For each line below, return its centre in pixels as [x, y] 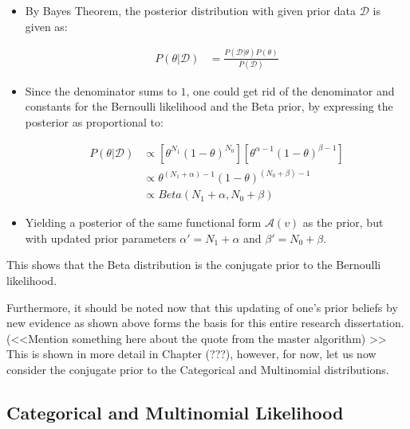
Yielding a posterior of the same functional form [143, 222]
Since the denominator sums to [101, 90]
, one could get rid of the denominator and [290, 90]
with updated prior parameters [101, 238]
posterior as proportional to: [94, 122]
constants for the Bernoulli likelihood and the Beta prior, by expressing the [209, 106]
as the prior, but [343, 222]
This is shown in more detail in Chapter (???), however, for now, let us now [191, 354]
